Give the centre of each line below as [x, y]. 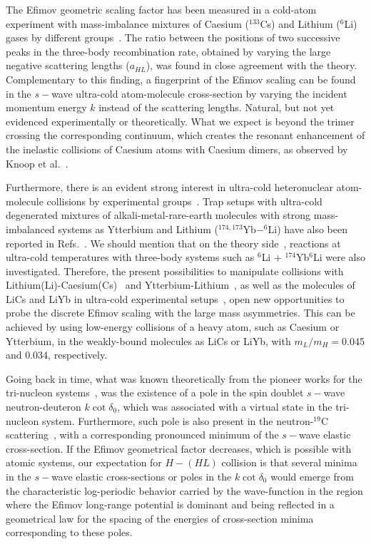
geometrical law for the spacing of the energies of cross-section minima [160, 518]
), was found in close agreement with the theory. [251, 65]
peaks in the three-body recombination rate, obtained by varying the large [168, 51]
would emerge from [312, 476]
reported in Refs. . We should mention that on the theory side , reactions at [173, 243]
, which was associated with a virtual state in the [225, 407]
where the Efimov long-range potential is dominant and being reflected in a [170, 504]
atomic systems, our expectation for [84, 462]
